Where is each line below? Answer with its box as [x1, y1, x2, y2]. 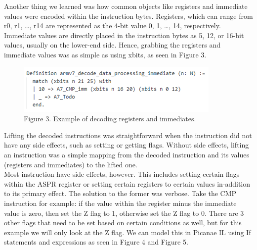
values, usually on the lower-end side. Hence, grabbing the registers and [4, 40, 221, 50]
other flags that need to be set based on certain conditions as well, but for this [4, 217, 242, 228]
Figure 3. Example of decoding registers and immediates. [24, 113, 196, 124]
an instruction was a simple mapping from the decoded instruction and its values [4, 149, 250, 159]
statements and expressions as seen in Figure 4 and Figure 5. [4, 237, 188, 247]
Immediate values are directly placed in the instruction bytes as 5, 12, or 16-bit [4, 30, 244, 40]
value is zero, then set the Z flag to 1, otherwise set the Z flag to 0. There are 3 [4, 207, 244, 218]
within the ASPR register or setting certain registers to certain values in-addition [4, 178, 251, 189]
